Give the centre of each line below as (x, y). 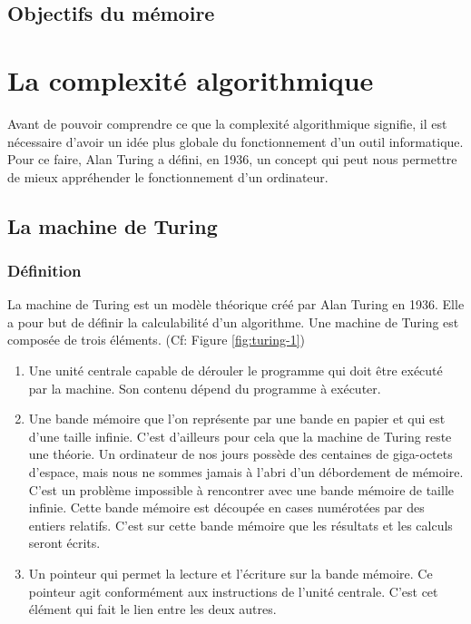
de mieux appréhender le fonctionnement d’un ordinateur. (168, 176)
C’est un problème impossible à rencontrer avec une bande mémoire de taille (241, 489)
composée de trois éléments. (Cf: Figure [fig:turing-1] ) (156, 340)
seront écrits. (64, 543)
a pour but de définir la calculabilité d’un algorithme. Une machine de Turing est (233, 322)
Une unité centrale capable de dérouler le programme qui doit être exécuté (235, 370)
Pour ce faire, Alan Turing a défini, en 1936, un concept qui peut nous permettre (232, 159)
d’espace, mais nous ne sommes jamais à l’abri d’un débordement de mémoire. (246, 472)
